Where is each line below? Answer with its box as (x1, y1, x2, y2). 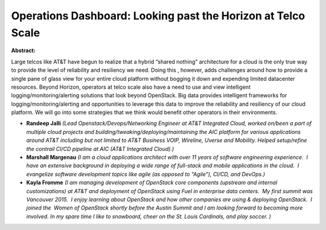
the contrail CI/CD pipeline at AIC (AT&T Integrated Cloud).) (26, 145, 174, 152)
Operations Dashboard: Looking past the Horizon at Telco (11, 9, 305, 22)
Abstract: (11, 47, 36, 54)
